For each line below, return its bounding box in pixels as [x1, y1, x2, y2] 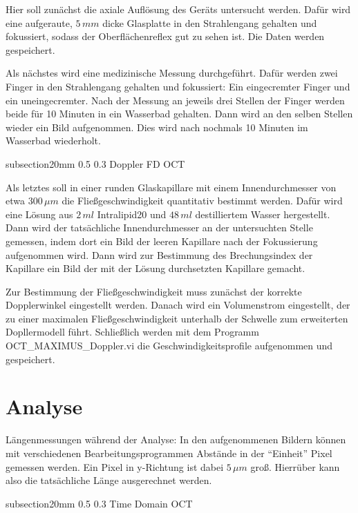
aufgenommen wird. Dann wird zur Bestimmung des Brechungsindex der [6, 247, 313, 262]
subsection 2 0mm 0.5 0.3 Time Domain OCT [6, 496, 193, 510]
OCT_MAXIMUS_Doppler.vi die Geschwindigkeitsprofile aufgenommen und [6, 338, 333, 353]
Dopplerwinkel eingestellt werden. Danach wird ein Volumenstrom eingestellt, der [6, 298, 350, 312]
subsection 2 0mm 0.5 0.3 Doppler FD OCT [6, 156, 185, 171]
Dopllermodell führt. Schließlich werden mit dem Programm [6, 325, 259, 339]
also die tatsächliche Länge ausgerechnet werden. [6, 473, 212, 487]
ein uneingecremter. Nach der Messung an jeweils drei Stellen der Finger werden [6, 93, 345, 107]
